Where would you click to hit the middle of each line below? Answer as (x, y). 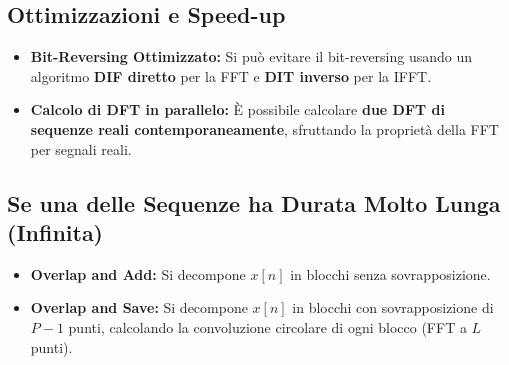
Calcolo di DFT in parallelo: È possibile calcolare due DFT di (238, 109)
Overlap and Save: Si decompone (139, 307)
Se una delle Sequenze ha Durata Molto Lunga (254, 202)
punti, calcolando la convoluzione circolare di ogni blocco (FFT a (267, 326)
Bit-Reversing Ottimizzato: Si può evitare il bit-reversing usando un (251, 56)
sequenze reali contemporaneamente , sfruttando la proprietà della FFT (264, 128)
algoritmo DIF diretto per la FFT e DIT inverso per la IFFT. (231, 75)
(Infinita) (55, 231)
